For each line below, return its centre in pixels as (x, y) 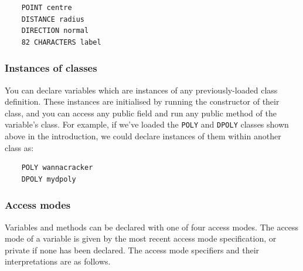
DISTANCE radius (53, 19)
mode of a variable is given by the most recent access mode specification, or (141, 238)
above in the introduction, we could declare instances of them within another (143, 136)
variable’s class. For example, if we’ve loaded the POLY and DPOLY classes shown (147, 124)
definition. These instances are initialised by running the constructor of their (142, 101)
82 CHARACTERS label (61, 42)
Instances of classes (51, 68)
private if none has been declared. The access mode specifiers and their (132, 250)
